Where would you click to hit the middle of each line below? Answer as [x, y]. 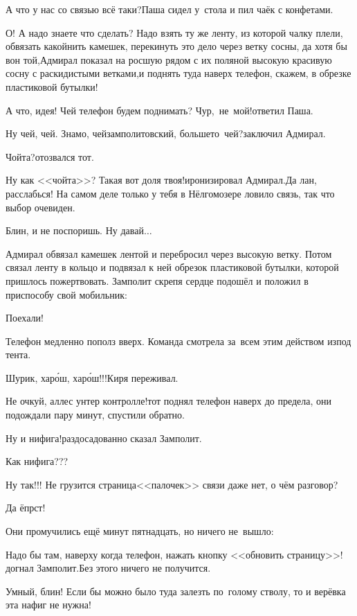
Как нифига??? [37, 461]
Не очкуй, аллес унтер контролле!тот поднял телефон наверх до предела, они [169, 401]
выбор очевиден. [40, 207]
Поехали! [25, 318]
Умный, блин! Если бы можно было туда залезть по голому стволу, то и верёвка [176, 591]
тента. [18, 354]
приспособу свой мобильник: [66, 294]
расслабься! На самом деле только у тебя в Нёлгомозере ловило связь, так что [170, 193]
